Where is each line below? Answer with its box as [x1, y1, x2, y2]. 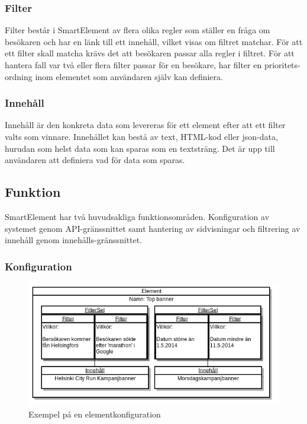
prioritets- [264, 59, 300, 71]
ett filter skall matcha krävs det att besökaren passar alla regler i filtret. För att [5, 47, 295, 59]
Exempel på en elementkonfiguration [28, 408, 161, 420]
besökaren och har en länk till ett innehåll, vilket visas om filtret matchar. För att [5, 35, 303, 47]
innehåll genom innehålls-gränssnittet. [5, 234, 143, 246]
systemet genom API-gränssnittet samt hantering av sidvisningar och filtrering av [5, 222, 300, 234]
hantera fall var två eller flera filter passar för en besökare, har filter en [5, 59, 262, 71]
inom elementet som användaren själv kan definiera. [35, 70, 223, 82]
